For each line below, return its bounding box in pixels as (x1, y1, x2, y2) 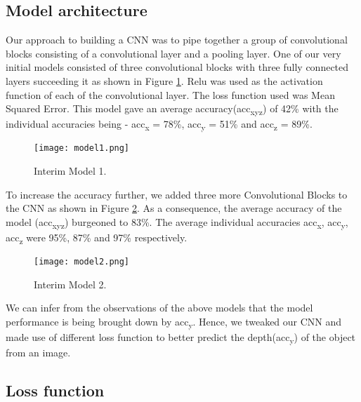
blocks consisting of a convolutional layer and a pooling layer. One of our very (6, 46, 341, 60)
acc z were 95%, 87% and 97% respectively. (6, 229, 188, 246)
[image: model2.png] (34, 257, 130, 267)
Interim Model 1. (34, 163, 107, 178)
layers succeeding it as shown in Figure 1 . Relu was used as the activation (6, 73, 323, 88)
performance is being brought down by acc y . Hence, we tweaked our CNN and (6, 314, 342, 330)
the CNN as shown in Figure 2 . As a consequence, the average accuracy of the (6, 201, 342, 215)
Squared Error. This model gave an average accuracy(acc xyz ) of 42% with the (6, 101, 339, 117)
